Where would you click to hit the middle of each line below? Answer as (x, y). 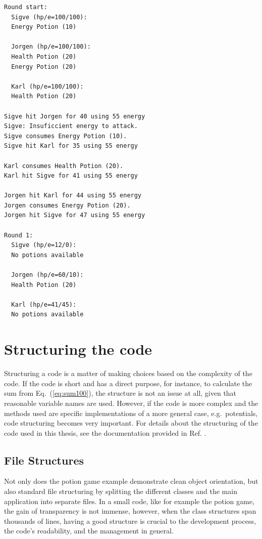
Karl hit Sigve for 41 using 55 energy (71, 176)
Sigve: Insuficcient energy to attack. (71, 126)
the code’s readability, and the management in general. (89, 531)
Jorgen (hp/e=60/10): (47, 275)
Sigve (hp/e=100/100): (49, 17)
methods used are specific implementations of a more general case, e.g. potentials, (131, 413)
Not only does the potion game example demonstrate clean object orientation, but (131, 481)
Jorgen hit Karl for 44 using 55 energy (73, 196)
